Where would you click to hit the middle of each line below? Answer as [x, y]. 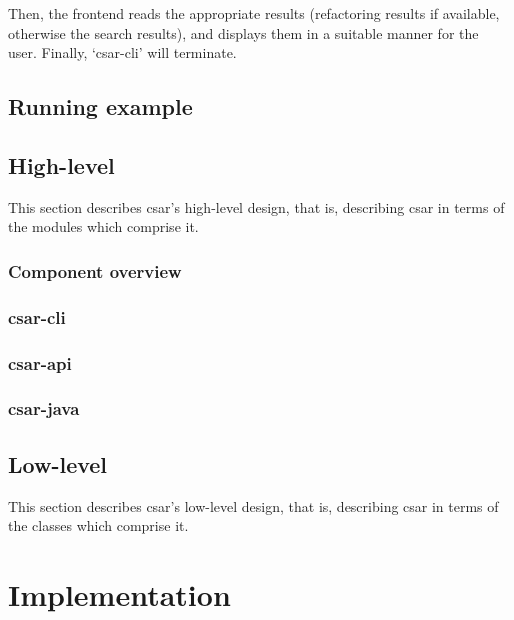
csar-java [44, 408]
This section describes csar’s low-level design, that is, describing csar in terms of [253, 505]
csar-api [40, 362]
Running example [100, 106]
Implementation [119, 593]
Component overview [95, 270]
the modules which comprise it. [103, 226]
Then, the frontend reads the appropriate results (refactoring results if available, [254, 13]
